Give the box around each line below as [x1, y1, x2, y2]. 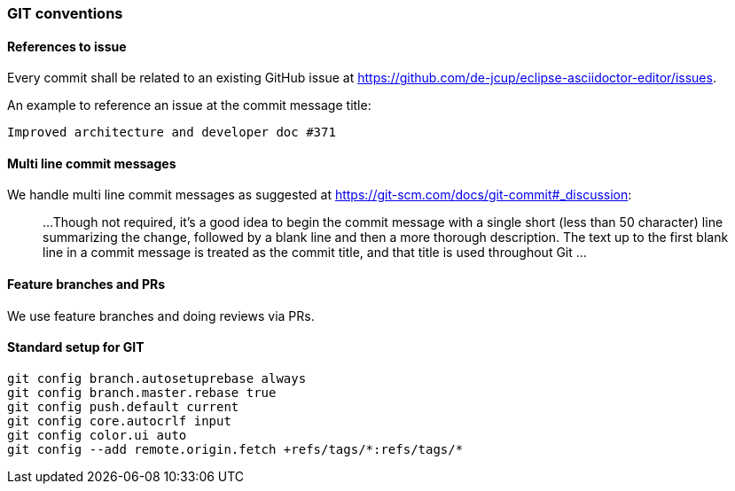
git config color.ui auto [7, 427, 187, 442]
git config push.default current [7, 399, 239, 414]
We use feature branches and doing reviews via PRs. [7, 308, 315, 323]
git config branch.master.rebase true [7, 385, 277, 400]
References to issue [7, 38, 127, 54]
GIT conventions [7, 4, 123, 22]
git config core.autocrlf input [7, 413, 231, 428]
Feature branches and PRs [7, 277, 165, 292]
